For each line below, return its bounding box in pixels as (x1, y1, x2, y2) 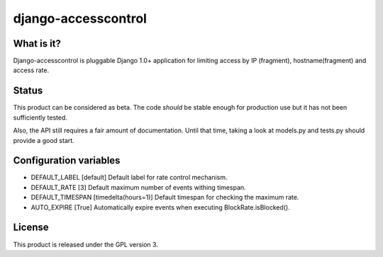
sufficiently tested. (13, 113, 67, 122)
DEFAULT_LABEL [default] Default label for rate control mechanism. (30, 173, 228, 182)
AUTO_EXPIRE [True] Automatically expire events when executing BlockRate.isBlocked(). (30, 202, 290, 212)
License (13, 222, 49, 234)
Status (13, 85, 43, 97)
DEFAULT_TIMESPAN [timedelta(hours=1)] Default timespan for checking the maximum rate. (30, 193, 299, 202)
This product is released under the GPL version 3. (13, 240, 159, 249)
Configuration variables (13, 154, 121, 166)
